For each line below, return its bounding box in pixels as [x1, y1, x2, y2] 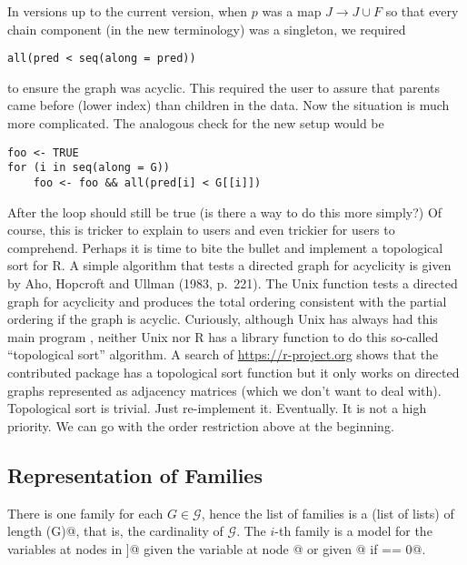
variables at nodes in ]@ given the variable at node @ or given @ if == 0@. [7, 539, 426, 558]
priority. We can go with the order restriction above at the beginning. [7, 416, 394, 435]
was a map [262, 2, 322, 20]
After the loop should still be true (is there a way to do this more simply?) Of [7, 202, 442, 221]
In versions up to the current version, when [7, 2, 248, 20]
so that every [385, 2, 459, 20]
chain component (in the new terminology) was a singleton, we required [7, 19, 406, 38]
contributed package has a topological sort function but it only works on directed [7, 362, 460, 381]
